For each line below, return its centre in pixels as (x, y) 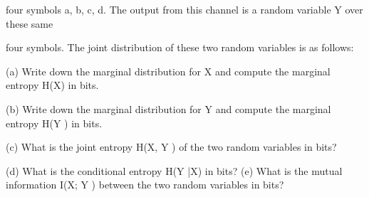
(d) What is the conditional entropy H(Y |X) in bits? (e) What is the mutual (174, 170)
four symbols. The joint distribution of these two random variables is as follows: (180, 47)
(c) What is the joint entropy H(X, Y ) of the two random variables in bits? (171, 147)
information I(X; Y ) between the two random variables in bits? (145, 185)
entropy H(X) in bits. (52, 85)
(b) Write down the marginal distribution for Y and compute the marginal (168, 108)
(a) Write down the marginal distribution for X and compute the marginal (168, 71)
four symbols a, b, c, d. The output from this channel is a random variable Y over (184, 9)
